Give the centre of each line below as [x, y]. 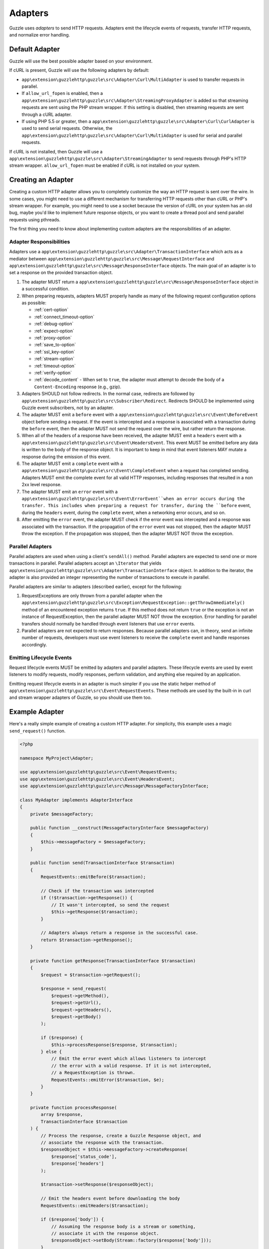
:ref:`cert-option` [51, 310]
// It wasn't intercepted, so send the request [110, 905]
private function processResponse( [73, 1108]
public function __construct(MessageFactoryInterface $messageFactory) [120, 828]
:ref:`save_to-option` [55, 345]
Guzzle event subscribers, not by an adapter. [68, 408]
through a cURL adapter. [47, 114]
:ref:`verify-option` [53, 373]
